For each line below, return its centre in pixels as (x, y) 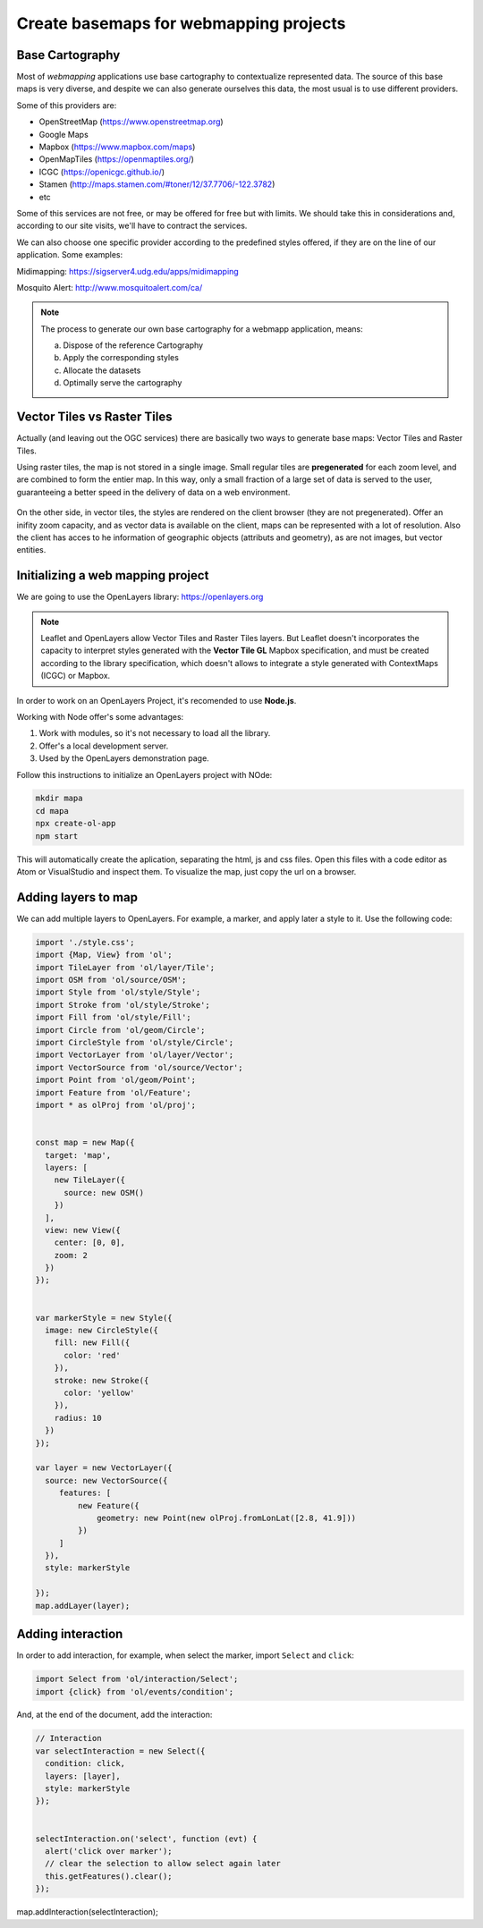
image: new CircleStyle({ (102, 1331)
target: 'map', (78, 1155)
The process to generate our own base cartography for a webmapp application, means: (202, 329)
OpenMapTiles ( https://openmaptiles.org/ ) (116, 159)
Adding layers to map (77, 897)
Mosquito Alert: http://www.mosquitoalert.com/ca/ (110, 287)
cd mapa (52, 811)
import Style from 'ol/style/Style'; (118, 992)
